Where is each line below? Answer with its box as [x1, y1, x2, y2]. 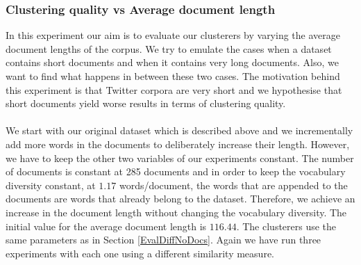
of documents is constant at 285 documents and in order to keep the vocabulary [6, 164, 346, 179]
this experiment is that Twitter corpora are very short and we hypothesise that [6, 82, 342, 97]
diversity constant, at [6, 177, 96, 192]
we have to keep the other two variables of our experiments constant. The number [6, 150, 354, 165]
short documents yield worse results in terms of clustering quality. [6, 96, 286, 111]
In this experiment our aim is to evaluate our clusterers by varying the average [6, 28, 340, 42]
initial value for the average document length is [6, 218, 207, 233]
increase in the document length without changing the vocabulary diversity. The [6, 204, 347, 219]
